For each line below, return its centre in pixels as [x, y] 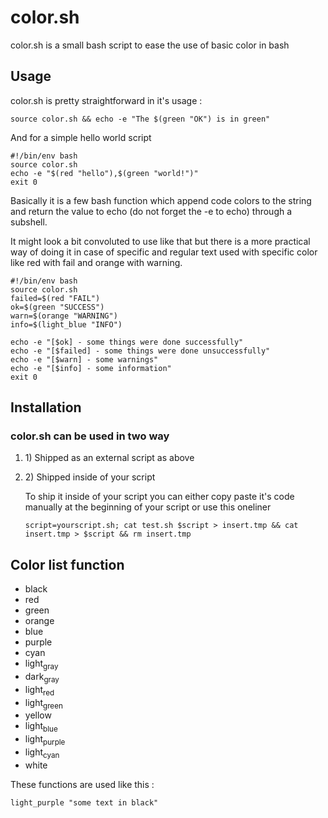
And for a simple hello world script [81, 137]
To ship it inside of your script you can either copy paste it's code [159, 497]
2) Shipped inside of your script [90, 477]
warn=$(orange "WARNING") [64, 316]
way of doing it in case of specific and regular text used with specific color [164, 252]
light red [39, 690]
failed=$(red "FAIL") [55, 298]
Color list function [67, 564]
